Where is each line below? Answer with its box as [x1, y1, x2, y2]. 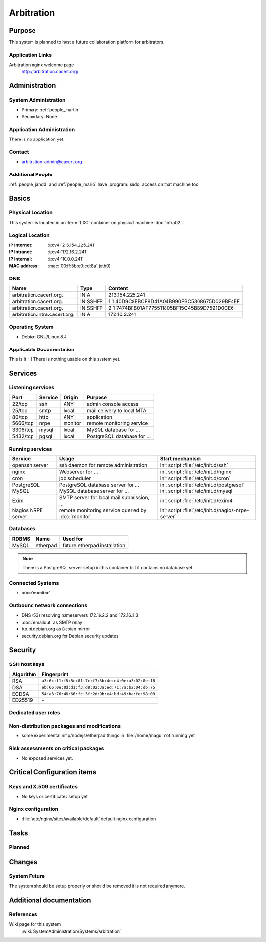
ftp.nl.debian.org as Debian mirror [21, 626, 90, 632]
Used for [62, 535, 83, 542]
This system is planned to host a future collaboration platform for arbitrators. [9, 39, 165, 45]
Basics [9, 194, 31, 203]
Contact [9, 148, 29, 155]
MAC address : [9, 263, 39, 269]
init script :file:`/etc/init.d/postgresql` [160, 481, 245, 488]
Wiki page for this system [9, 921, 61, 927]
